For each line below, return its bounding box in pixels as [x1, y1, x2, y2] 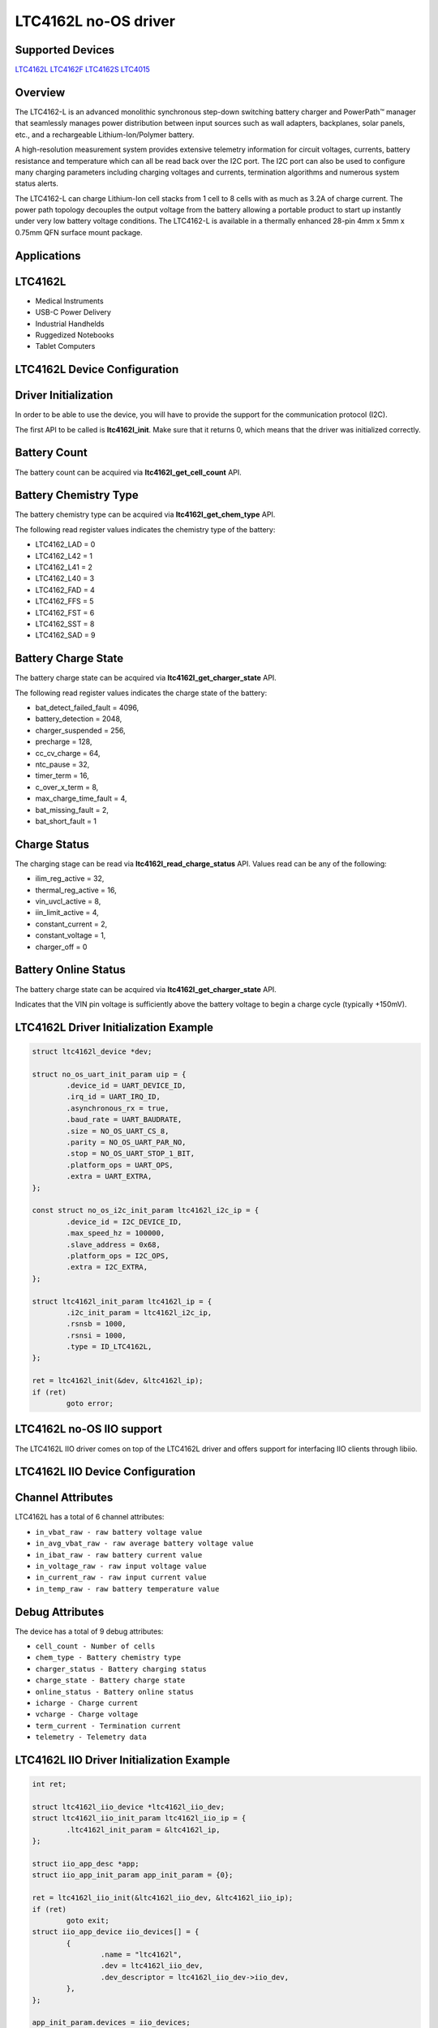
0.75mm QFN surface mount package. [15, 227, 144, 237]
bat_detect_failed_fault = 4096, [35, 702, 140, 713]
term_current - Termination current [35, 1721, 182, 1730]
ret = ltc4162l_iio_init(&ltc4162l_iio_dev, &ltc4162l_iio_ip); [32, 1893, 294, 1902]
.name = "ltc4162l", [100, 1950, 182, 1959]
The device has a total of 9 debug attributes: [15, 1626, 164, 1636]
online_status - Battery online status [35, 1687, 194, 1696]
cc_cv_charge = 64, [35, 748, 101, 758]
